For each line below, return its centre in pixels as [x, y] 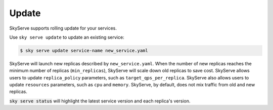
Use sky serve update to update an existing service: [67, 37]
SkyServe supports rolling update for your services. [63, 28]
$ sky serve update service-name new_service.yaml [84, 50]
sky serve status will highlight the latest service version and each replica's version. [100, 101]
